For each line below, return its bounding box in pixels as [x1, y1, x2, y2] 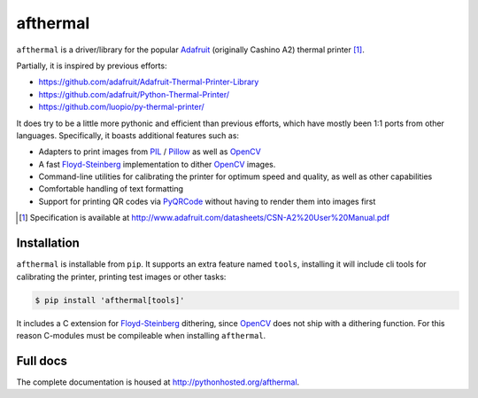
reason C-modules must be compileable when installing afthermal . [16, 330, 266, 340]
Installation [16, 236, 80, 251]
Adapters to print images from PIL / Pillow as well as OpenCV [38, 146, 261, 157]
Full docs [16, 353, 68, 368]
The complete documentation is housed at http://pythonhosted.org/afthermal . [16, 377, 300, 387]
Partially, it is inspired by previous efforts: [16, 60, 167, 71]
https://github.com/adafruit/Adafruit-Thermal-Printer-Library [38, 76, 259, 88]
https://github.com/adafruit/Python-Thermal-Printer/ [38, 89, 230, 99]
